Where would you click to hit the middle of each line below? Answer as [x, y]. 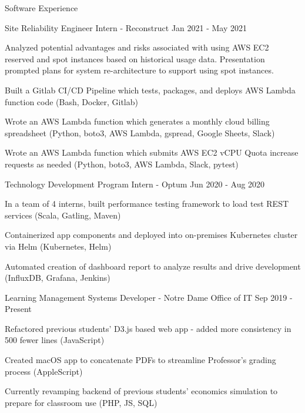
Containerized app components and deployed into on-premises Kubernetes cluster [151, 235]
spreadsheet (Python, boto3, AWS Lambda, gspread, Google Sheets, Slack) [140, 132]
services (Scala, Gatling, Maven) [63, 215]
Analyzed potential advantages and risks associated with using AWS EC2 [137, 47]
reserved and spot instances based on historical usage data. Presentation [135, 58]
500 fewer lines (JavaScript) [55, 340]
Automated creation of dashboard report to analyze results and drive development [153, 266]
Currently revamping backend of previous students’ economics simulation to [141, 391]
